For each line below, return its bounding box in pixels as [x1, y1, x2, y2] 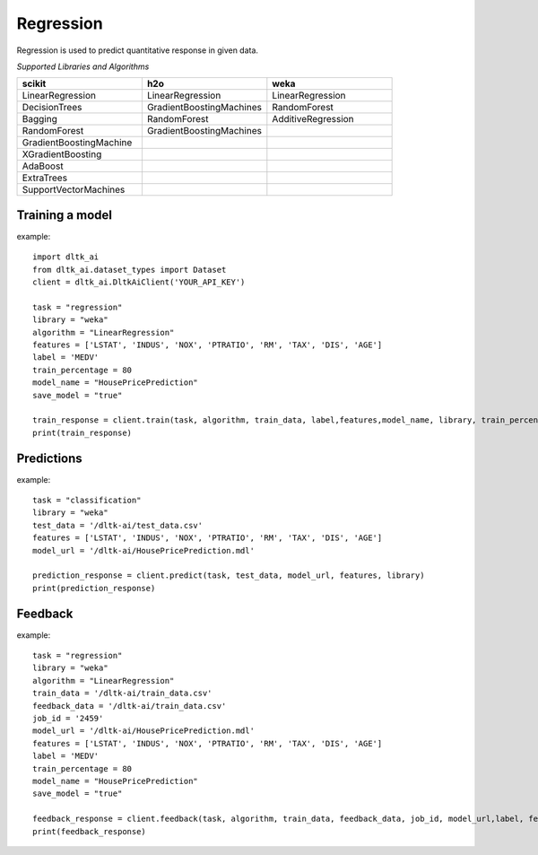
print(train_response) [32, 427, 133, 438]
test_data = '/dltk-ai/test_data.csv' [32, 520, 204, 530]
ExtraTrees [22, 171, 67, 184]
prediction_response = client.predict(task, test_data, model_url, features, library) [32, 571, 425, 580]
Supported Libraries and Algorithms [16, 61, 150, 72]
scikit [22, 77, 47, 90]
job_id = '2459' [32, 713, 104, 723]
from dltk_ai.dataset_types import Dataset [32, 265, 227, 275]
